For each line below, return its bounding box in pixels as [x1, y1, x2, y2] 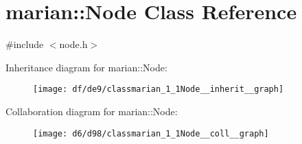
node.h [59, 37, 88, 51]
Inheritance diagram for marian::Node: [5, 60, 167, 74]
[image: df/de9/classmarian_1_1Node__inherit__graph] [33, 84, 284, 95]
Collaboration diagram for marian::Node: [5, 104, 178, 118]
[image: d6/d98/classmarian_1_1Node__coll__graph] [33, 128, 269, 139]
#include [5, 37, 44, 51]
